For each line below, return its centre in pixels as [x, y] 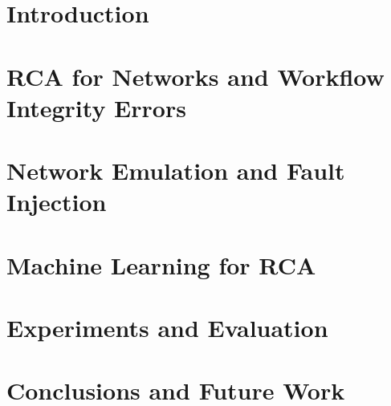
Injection [57, 202]
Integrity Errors [96, 107]
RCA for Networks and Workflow [195, 76]
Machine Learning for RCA [161, 264]
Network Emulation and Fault [176, 171]
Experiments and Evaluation [167, 328]
